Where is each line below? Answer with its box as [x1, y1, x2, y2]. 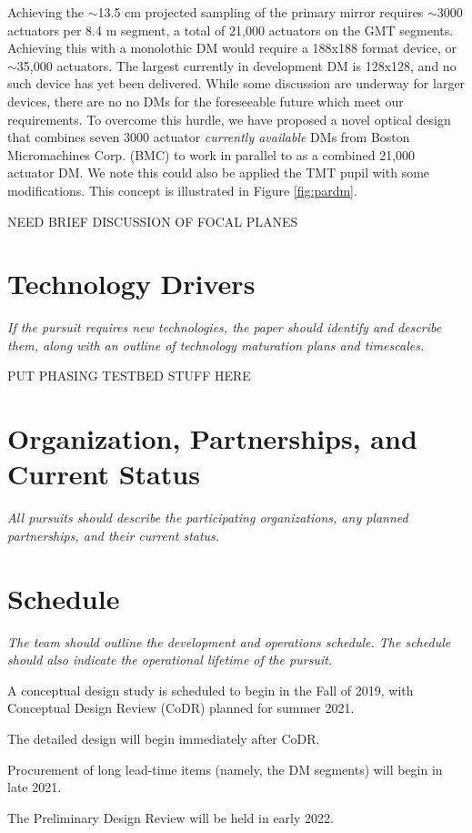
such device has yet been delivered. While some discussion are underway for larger [7, 74, 466, 93]
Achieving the [7, 3, 84, 21]
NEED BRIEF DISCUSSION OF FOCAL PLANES [7, 211, 298, 230]
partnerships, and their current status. [7, 525, 220, 544]
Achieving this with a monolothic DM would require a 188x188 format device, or [7, 38, 457, 57]
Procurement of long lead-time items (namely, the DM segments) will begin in [7, 759, 443, 778]
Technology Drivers [7, 265, 256, 302]
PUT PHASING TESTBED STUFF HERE [7, 366, 251, 385]
